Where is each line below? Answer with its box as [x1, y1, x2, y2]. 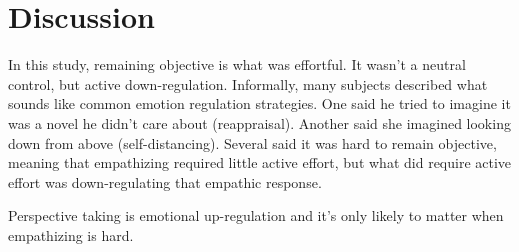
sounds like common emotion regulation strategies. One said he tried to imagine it [8, 93, 511, 114]
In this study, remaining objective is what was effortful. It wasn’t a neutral [8, 54, 466, 75]
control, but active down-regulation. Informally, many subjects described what [8, 73, 488, 94]
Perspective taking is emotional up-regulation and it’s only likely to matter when [8, 205, 504, 226]
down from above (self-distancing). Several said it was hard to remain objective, [8, 132, 497, 153]
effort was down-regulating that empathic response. [8, 171, 322, 192]
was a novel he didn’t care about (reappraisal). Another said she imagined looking [8, 112, 511, 133]
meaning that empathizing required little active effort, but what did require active [8, 152, 512, 173]
